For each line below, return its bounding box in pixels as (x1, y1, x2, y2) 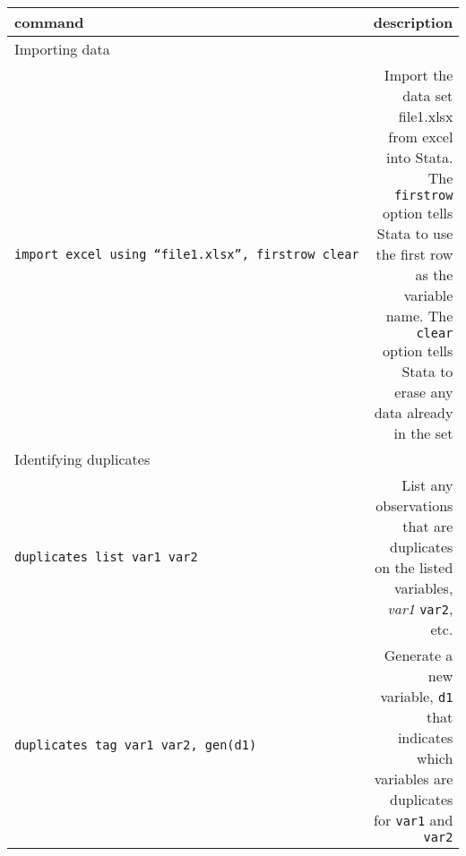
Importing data (14, 39, 110, 59)
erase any (394, 381, 453, 402)
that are (402, 516, 453, 536)
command (14, 12, 84, 32)
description (373, 12, 453, 32)
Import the (384, 64, 453, 85)
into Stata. (386, 147, 453, 167)
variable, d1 (380, 686, 453, 706)
